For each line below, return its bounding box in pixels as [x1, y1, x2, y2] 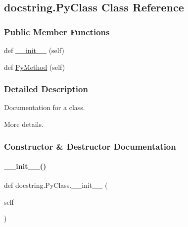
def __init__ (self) [4, 45, 64, 55]
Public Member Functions [4, 25, 110, 38]
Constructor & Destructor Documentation [4, 140, 176, 152]
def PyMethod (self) [4, 61, 65, 72]
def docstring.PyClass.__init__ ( [4, 180, 108, 190]
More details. [4, 119, 44, 129]
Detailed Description [4, 83, 88, 95]
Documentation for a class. [4, 102, 85, 113]
